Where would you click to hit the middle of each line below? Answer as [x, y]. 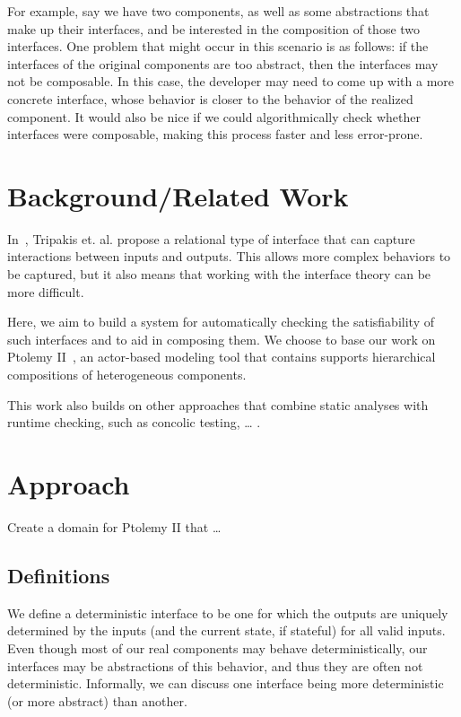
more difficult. [46, 291]
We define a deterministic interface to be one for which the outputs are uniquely [228, 612]
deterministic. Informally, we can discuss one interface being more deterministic [226, 683]
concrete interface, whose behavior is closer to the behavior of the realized [210, 98]
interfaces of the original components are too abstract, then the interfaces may [223, 63]
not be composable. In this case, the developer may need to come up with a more [231, 81]
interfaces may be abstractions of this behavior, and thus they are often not [215, 665]
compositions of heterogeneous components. [127, 375]
